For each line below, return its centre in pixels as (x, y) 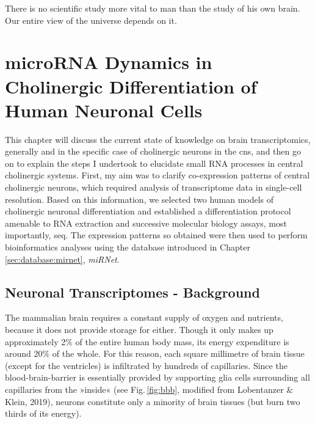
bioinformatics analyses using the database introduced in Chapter (128, 247)
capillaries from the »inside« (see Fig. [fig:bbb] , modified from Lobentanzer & (149, 389)
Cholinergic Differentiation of (131, 86)
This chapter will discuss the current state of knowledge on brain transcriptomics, (158, 139)
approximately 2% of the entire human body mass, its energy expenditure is (147, 341)
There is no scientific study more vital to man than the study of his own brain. (153, 8)
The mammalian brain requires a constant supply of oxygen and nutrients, (144, 317)
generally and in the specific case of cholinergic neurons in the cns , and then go (153, 151)
